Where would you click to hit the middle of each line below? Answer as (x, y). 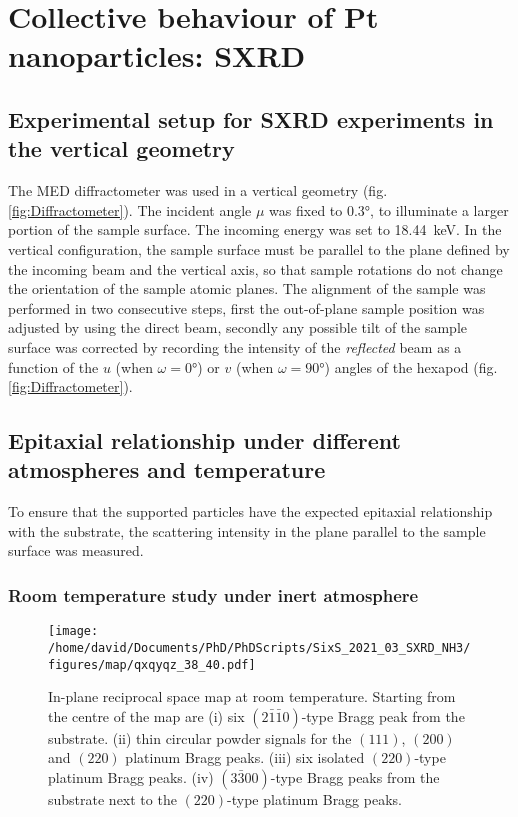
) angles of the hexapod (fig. (411, 366)
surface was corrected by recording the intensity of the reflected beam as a (235, 346)
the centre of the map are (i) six (146, 715)
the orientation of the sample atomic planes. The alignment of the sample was (247, 288)
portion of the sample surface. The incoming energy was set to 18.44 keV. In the (255, 229)
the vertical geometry (121, 148)
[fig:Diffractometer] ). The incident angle (130, 209)
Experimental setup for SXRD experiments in (251, 118)
